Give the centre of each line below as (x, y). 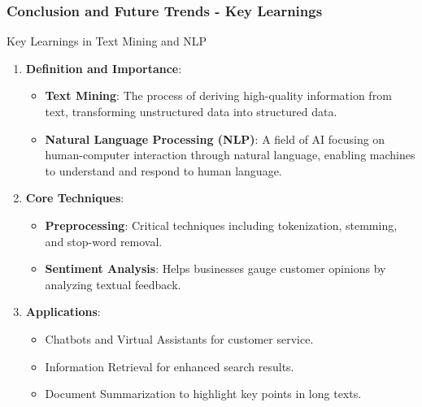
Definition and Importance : (104, 68)
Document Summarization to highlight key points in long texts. (203, 394)
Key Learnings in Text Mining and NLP (107, 41)
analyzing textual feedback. (113, 284)
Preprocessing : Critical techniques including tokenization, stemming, (221, 225)
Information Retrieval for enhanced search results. (170, 366)
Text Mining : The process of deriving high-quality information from (218, 95)
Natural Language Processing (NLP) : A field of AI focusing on (215, 139)
